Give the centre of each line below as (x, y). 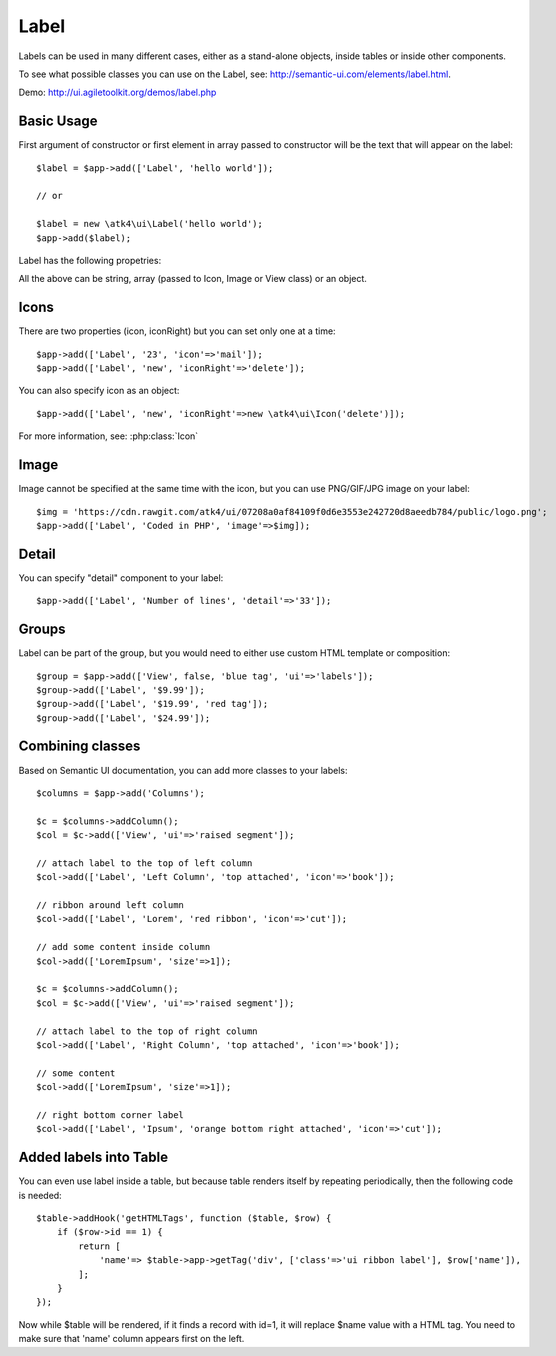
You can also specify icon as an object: (99, 391)
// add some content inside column (123, 947)
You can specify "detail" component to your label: (121, 577)
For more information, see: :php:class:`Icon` (108, 436)
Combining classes (79, 746)
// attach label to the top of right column (147, 1031)
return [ (99, 1246)
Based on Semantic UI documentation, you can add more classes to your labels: (183, 770)
